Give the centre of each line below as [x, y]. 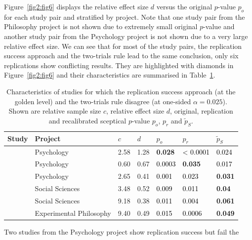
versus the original [184, 6]
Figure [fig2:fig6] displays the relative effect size [76, 6]
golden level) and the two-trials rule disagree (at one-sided [103, 101]
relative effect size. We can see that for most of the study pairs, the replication [123, 46]
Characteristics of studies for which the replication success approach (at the [121, 91]
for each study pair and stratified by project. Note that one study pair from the [125, 17]
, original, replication [202, 111]
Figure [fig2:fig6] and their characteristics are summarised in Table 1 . [110, 75]
